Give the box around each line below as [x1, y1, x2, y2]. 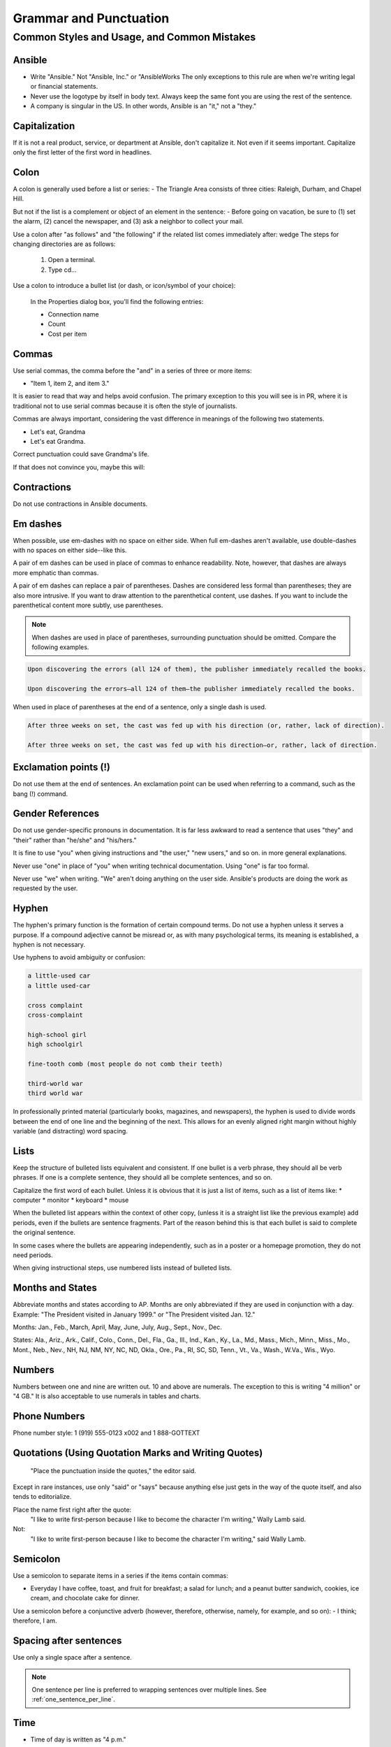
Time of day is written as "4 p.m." [30, 1735, 126, 1744]
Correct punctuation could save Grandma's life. [13, 450, 149, 458]
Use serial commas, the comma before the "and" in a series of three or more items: [13, 366, 252, 375]
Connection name [47, 310, 99, 318]
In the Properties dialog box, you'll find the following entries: [30, 297, 204, 305]
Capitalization [13, 119, 75, 132]
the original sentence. [13, 1228, 76, 1237]
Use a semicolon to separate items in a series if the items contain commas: [13, 1571, 228, 1579]
